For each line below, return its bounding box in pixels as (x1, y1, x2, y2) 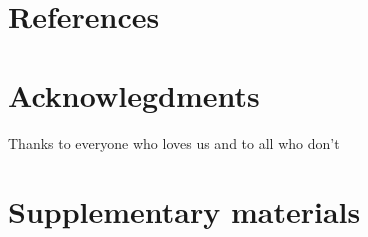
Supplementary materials (8, 191, 361, 232)
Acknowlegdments (8, 74, 260, 115)
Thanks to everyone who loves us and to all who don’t (8, 132, 340, 153)
